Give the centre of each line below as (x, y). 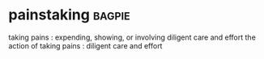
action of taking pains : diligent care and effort (85, 45)
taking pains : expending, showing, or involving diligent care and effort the (132, 37)
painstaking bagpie (70, 15)
